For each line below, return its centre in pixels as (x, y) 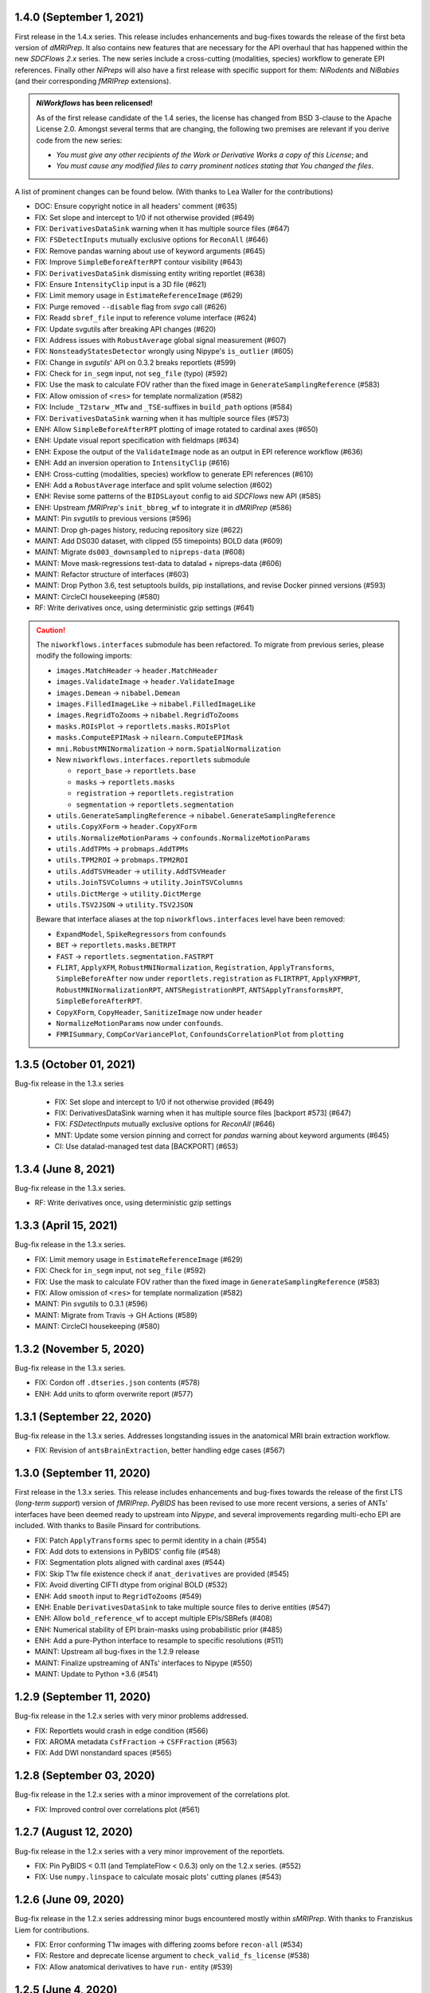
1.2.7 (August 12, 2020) (74, 1832)
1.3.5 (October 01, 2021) (75, 1065)
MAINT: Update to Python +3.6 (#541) (96, 1674)
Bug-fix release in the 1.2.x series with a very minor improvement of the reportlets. (150, 1851)
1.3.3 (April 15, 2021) (66, 1226)
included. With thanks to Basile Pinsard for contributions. (108, 1526)
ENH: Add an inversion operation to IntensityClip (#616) (132, 463)
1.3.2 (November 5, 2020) (80, 1348)
